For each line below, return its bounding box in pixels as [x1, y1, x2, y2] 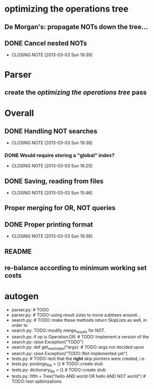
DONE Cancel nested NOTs [4, 39, 87, 47]
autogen [4, 291, 39, 302]
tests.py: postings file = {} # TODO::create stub [11, 360, 103, 368]
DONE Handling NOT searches [4, 127, 98, 135]
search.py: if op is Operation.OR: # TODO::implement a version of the [11, 334, 149, 340]
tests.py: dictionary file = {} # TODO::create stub [11, 367, 106, 374]
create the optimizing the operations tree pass [4, 88, 147, 97]
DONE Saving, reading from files [4, 177, 104, 185]
